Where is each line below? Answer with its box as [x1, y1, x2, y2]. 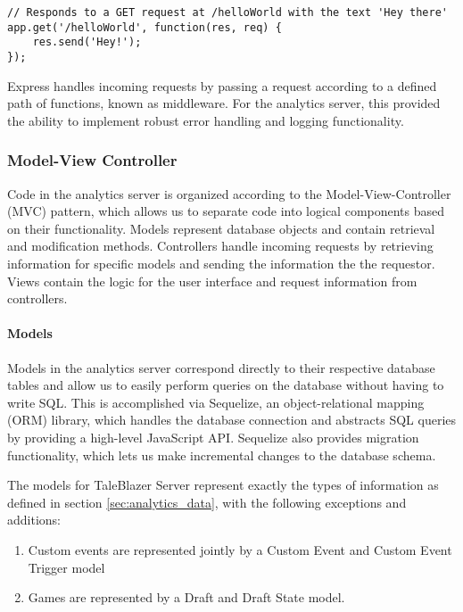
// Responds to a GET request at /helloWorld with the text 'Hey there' [7, 6, 448, 19]
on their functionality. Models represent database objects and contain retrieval [7, 219, 435, 237]
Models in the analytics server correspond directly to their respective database [7, 358, 435, 376]
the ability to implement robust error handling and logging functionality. [7, 111, 404, 129]
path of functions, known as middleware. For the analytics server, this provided [7, 94, 441, 112]
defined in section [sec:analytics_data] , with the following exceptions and [7, 492, 407, 511]
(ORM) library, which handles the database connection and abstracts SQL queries [7, 410, 457, 429]
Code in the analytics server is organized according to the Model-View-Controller [7, 184, 451, 203]
